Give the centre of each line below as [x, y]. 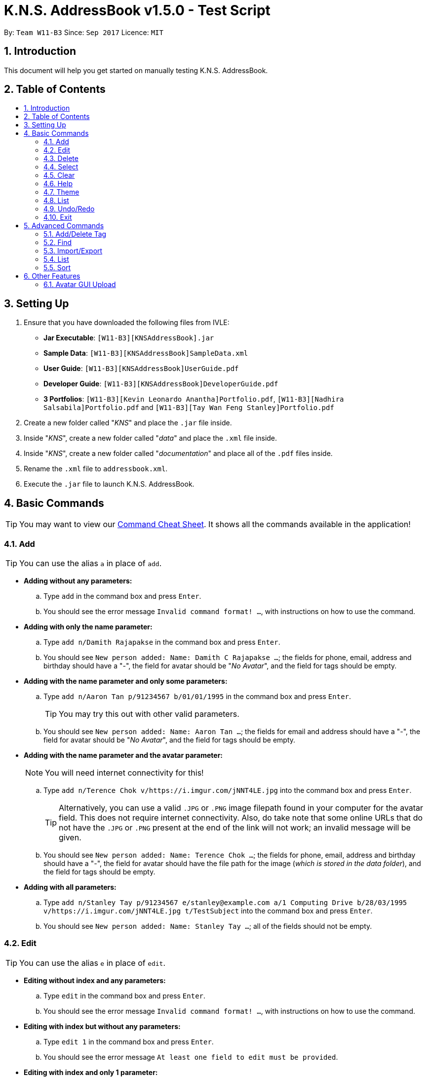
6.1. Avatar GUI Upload [80, 285]
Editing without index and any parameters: [95, 980]
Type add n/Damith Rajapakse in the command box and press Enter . [162, 642]
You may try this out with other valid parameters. [149, 714]
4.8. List [56, 201]
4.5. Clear [59, 175]
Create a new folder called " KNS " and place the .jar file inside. [128, 423]
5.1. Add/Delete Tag [75, 234]
